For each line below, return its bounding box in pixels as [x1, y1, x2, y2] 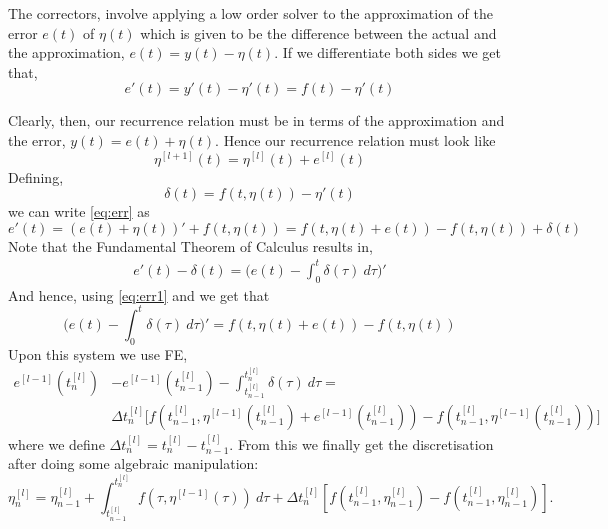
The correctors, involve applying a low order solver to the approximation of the [8, 3, 493, 23]
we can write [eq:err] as [8, 201, 150, 222]
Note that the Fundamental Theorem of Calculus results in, [8, 235, 373, 256]
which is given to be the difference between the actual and [140, 22, 497, 43]
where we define [8, 433, 105, 454]
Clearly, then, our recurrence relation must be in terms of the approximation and [8, 110, 505, 131]
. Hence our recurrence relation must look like [215, 129, 496, 150]
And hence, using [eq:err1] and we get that [8, 284, 270, 305]
